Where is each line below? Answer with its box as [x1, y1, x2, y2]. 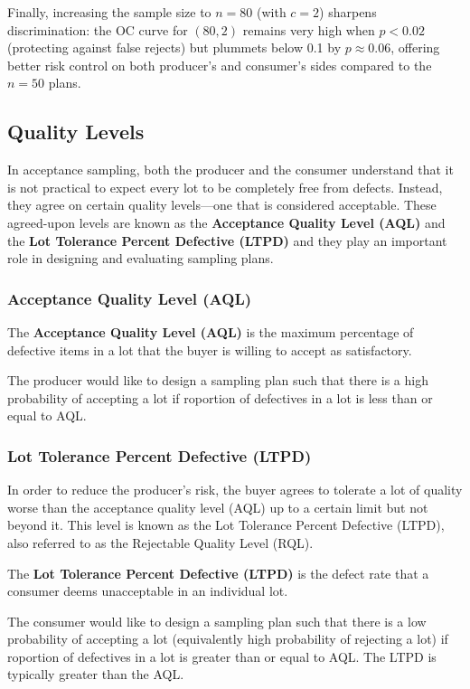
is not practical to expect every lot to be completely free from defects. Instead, [7, 177, 443, 196]
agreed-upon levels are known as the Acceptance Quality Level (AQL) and [7, 212, 446, 231]
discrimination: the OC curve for [7, 20, 188, 39]
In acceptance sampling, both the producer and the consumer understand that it [7, 160, 454, 179]
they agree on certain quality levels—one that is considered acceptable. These [7, 195, 437, 214]
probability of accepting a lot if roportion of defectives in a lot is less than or [7, 388, 433, 407]
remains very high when [242, 20, 375, 39]
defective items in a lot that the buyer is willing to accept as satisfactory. [7, 340, 412, 359]
